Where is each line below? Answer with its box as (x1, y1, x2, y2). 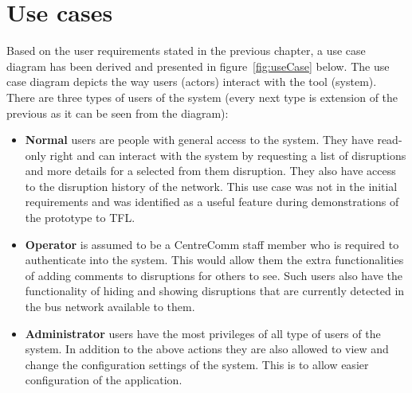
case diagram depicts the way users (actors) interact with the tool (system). (6, 73, 377, 90)
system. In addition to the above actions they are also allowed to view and (25, 340, 389, 357)
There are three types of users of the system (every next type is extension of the (6, 88, 398, 105)
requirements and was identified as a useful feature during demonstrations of (25, 193, 399, 210)
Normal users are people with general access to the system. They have (25, 131, 374, 148)
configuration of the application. (25, 372, 182, 388)
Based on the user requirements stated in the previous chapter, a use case (6, 42, 366, 59)
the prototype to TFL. (25, 209, 135, 226)
